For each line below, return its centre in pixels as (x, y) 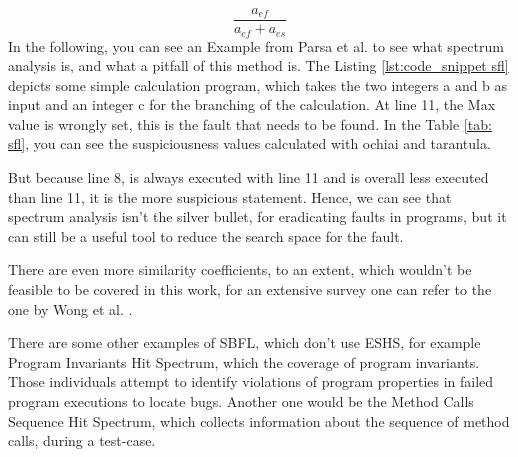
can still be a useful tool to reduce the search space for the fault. (206, 235)
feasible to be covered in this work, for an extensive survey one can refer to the (250, 289)
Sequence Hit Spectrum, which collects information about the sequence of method (259, 420)
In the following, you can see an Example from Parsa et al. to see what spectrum (256, 45)
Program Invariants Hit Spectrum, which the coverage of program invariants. (244, 361)
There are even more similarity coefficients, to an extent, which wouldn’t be (240, 269)
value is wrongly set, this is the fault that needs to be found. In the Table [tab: (250, 123)
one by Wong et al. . (70, 308)
